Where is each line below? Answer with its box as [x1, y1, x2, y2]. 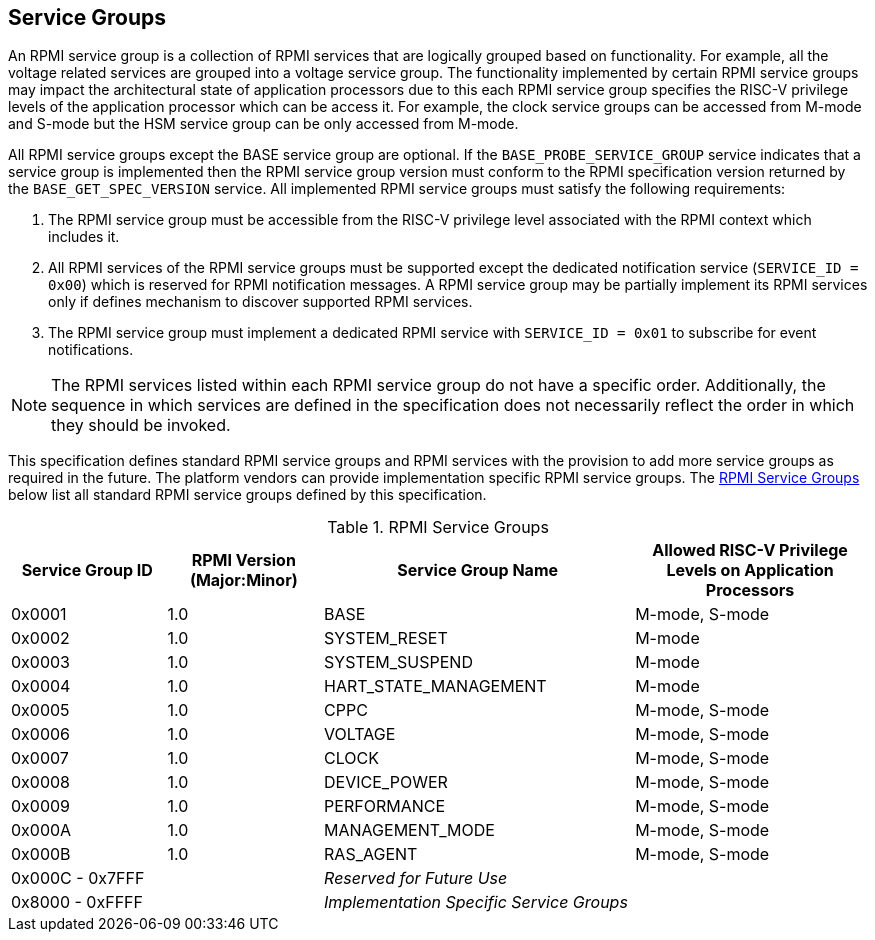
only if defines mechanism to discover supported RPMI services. [48, 293, 473, 311]
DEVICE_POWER [324, 772, 448, 793]
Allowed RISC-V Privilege [652, 540, 848, 561]
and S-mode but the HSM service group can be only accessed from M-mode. [8, 115, 519, 133]
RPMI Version [191, 550, 296, 571]
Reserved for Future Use [324, 868, 508, 889]
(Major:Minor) [189, 570, 298, 591]
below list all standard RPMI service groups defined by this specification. [8, 486, 487, 504]
